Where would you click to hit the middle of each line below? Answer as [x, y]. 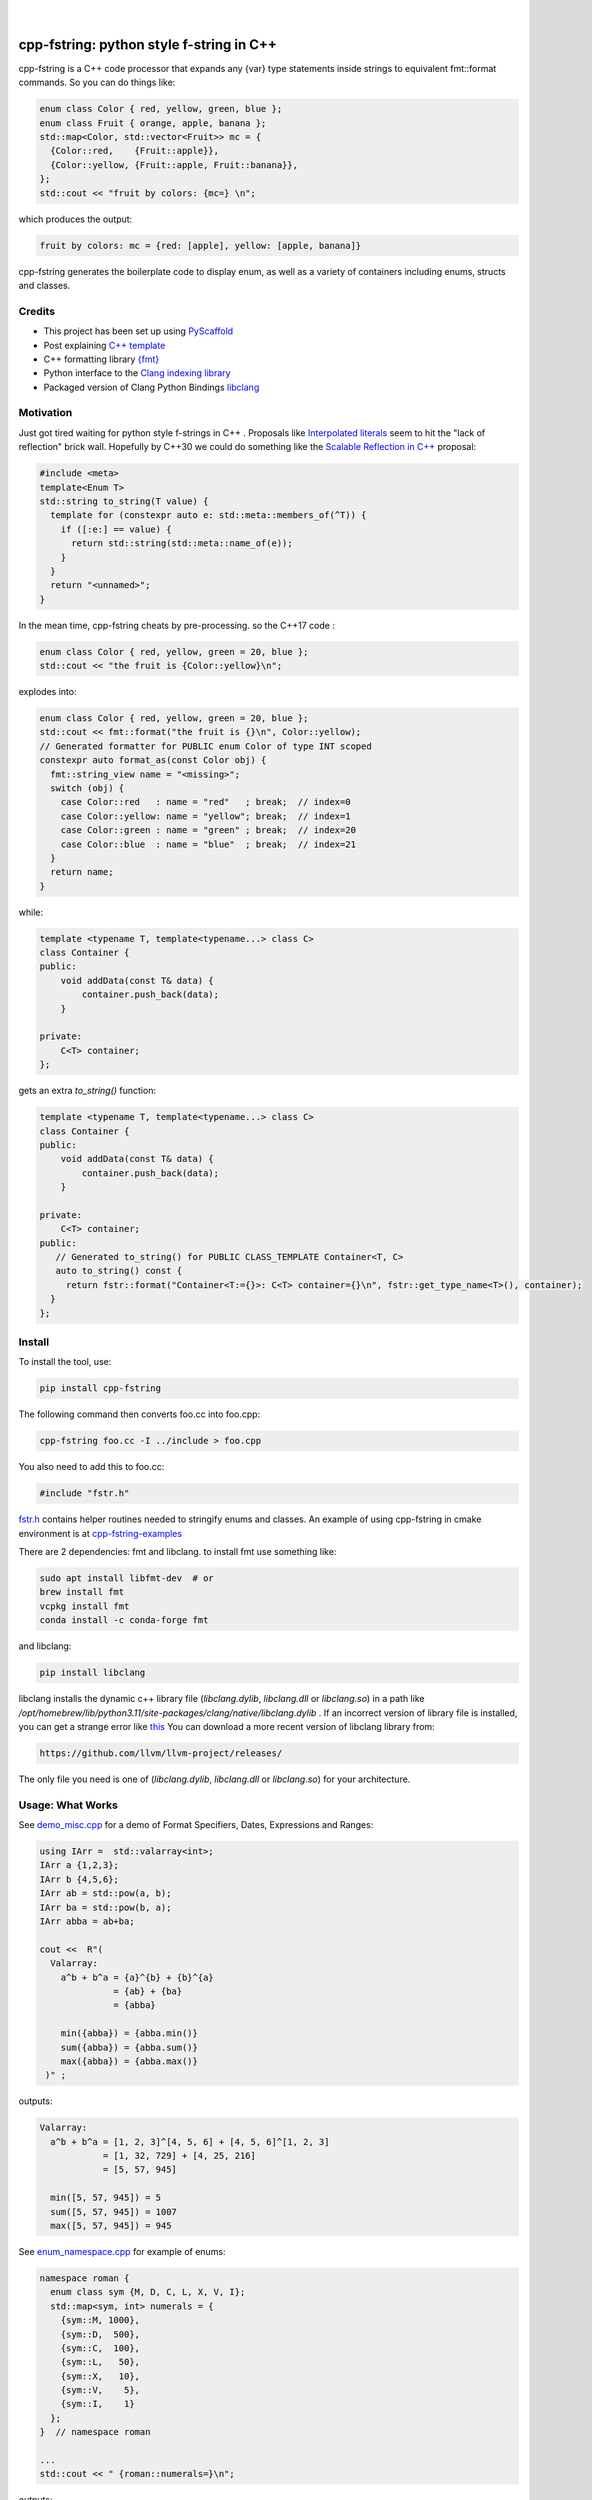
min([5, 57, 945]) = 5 [106, 2198]
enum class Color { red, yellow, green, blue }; [161, 109]
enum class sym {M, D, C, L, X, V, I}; [148, 2292]
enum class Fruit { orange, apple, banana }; [153, 123]
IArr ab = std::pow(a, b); [105, 1893]
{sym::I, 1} [97, 2404]
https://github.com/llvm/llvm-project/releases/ [161, 1753]
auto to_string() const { [119, 1271]
